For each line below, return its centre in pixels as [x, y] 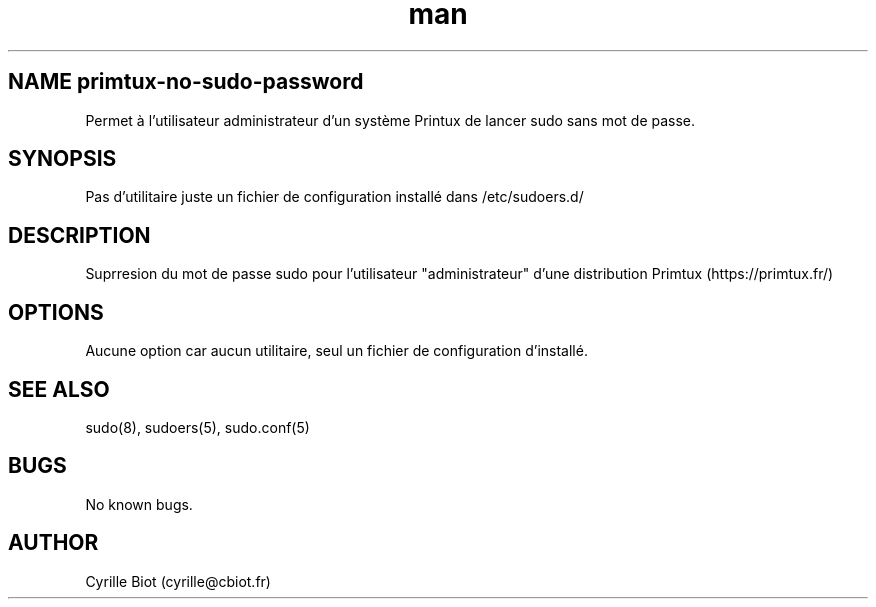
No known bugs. [139, 504]
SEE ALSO [59, 389]
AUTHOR [53, 543]
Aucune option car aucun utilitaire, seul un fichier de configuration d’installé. [336, 351]
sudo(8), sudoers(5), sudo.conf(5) [197, 427]
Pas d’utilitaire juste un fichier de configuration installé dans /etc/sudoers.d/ [334, 197]
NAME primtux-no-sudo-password [186, 82]
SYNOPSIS [62, 159]
